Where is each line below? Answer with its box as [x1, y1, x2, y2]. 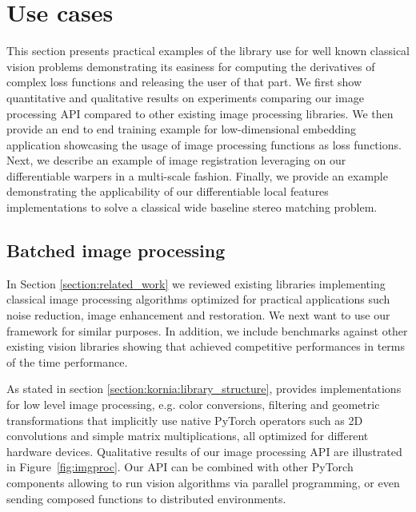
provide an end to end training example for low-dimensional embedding [6, 121, 356, 137]
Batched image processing [6, 238, 226, 263]
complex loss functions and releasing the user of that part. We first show [6, 73, 362, 90]
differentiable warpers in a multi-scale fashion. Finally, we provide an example [6, 167, 388, 184]
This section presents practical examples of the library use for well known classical [6, 42, 410, 59]
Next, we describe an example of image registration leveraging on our [6, 152, 346, 169]
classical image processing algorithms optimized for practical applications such [6, 291, 390, 308]
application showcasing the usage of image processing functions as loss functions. [6, 136, 402, 153]
